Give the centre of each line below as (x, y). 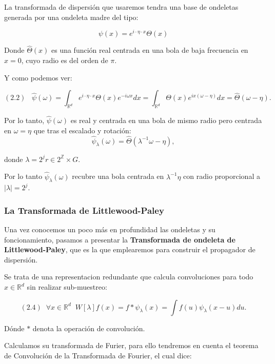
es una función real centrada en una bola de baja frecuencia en (150, 50)
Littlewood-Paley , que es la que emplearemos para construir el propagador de (130, 249)
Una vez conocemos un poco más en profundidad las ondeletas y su (110, 229)
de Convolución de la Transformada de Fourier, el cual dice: (98, 355)
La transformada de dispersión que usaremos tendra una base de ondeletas (121, 7)
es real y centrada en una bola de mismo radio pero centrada (166, 120)
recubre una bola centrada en (118, 176)
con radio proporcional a (222, 176)
